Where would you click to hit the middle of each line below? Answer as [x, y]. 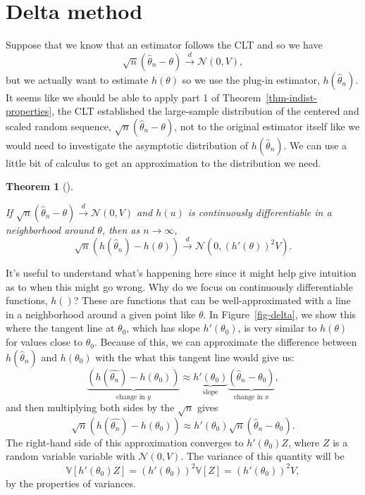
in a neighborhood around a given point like [101, 314]
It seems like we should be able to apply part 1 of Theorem [134, 97]
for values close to [44, 342]
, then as [121, 229]
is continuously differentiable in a [260, 212]
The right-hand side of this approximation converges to [125, 442]
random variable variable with [70, 456]
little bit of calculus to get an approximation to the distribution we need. [163, 162]
